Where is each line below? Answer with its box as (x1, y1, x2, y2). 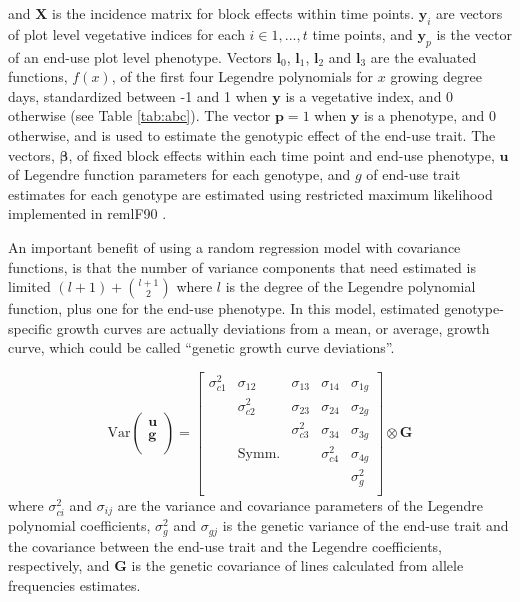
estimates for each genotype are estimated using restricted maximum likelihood (8, 183, 493, 204)
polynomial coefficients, (8, 515, 151, 536)
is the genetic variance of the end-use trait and (222, 515, 509, 536)
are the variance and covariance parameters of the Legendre (117, 494, 483, 515)
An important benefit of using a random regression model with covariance (8, 236, 461, 257)
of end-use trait (366, 164, 461, 185)
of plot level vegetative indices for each (8, 23, 245, 44)
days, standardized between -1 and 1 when (8, 85, 268, 106)
